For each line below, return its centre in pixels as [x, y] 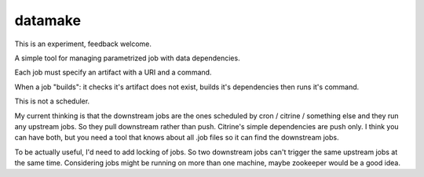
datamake [48, 20]
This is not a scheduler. [52, 101]
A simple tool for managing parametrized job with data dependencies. [127, 58]
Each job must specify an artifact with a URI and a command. [113, 72]
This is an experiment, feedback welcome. [83, 44]
